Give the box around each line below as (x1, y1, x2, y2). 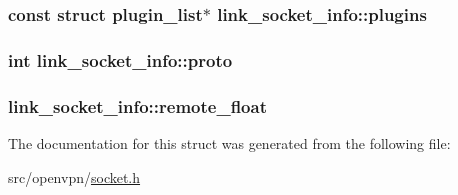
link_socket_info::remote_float (8, 93, 267, 118)
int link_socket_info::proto (8, 47, 233, 72)
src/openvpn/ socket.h (8, 166, 141, 187)
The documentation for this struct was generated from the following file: (8, 132, 451, 153)
